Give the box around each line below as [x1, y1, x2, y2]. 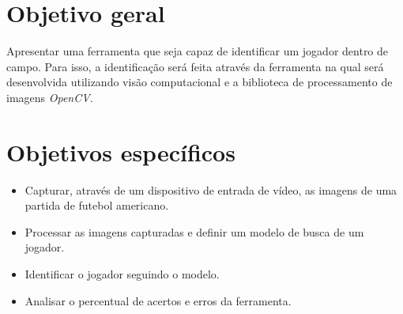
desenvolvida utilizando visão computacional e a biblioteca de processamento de [6, 74, 393, 90]
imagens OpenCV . [6, 89, 93, 105]
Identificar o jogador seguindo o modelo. [24, 266, 220, 282]
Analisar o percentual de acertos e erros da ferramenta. [24, 292, 292, 308]
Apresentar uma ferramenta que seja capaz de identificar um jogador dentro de [6, 43, 389, 59]
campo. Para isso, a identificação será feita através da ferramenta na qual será [6, 58, 384, 74]
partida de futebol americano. [24, 197, 169, 214]
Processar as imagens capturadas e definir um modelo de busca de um [24, 223, 364, 240]
